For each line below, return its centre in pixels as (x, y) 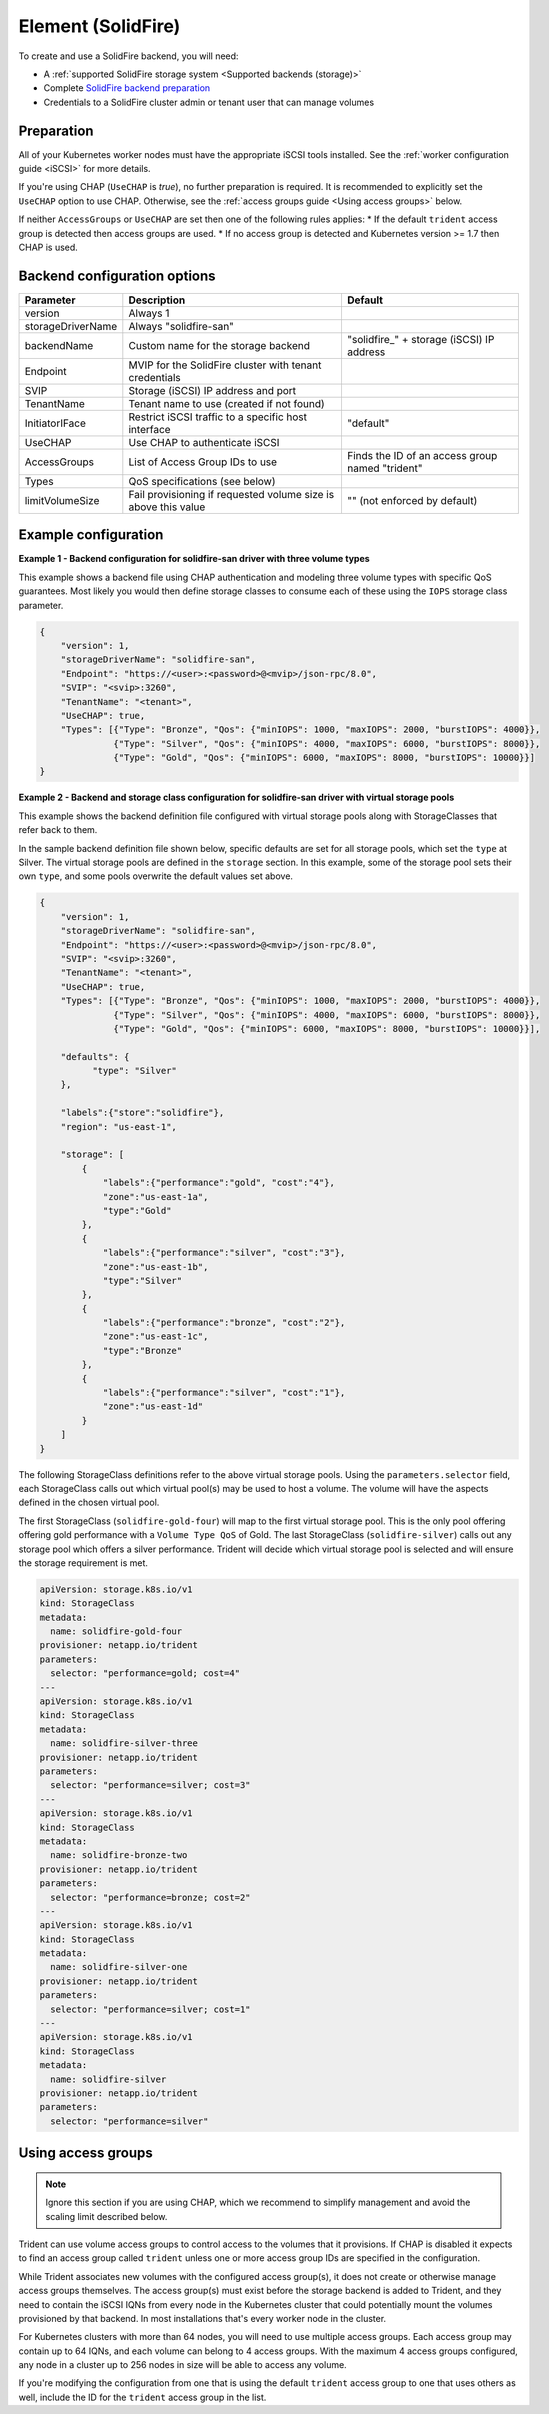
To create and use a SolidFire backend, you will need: (128, 56)
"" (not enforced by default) (412, 500)
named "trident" (384, 468)
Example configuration (91, 535)
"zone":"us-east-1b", (155, 1266)
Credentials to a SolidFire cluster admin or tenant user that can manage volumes (209, 102)
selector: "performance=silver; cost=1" (150, 2009)
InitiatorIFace (55, 423)
